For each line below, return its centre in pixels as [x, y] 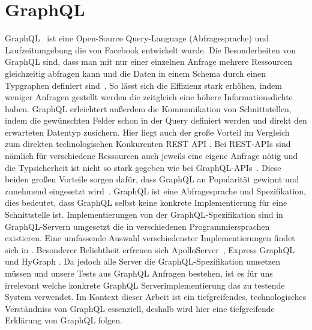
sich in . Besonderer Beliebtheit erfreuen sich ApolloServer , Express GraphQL [150, 249]
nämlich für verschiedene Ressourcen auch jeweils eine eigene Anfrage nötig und [151, 156]
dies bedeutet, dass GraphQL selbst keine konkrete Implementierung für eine [146, 202]
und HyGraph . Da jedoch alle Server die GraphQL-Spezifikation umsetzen [142, 261]
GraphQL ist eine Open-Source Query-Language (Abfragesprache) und [137, 38]
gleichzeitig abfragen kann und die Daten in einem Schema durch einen [136, 73]
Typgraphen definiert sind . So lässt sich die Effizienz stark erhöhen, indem [143, 85]
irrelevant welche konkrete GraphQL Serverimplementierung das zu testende [145, 285]
